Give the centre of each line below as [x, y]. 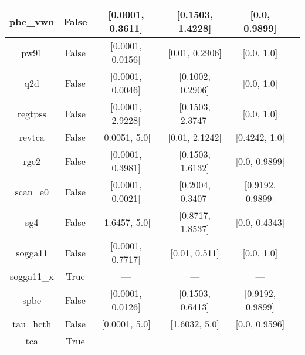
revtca [32, 137]
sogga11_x [32, 276]
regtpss [32, 113]
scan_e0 [32, 191]
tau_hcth [32, 324]
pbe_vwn [32, 21]
